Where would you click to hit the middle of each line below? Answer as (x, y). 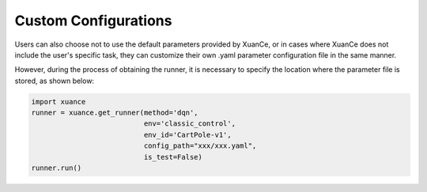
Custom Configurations (93, 21)
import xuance (59, 102)
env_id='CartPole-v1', (188, 135)
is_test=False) (173, 157)
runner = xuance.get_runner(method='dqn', (115, 113)
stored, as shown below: (55, 81)
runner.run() (57, 168)
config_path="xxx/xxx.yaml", (200, 146)
